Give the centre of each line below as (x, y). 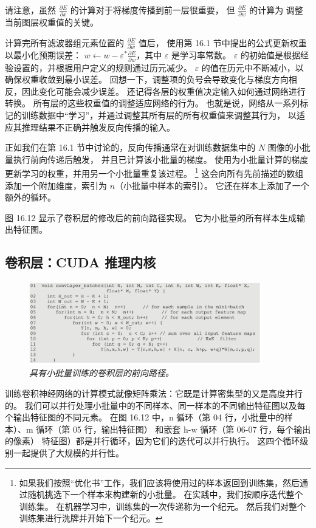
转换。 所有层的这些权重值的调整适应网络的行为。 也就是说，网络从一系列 (153, 103)
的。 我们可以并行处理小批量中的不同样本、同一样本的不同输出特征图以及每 (155, 405)
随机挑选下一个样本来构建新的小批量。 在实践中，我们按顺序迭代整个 (165, 494)
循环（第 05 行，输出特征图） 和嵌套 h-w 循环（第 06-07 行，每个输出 (173, 429)
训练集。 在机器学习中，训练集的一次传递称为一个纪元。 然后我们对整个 (163, 506)
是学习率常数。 (201, 55)
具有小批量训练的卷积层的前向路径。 (101, 373)
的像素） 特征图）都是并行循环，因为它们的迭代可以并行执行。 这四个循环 (153, 441)
